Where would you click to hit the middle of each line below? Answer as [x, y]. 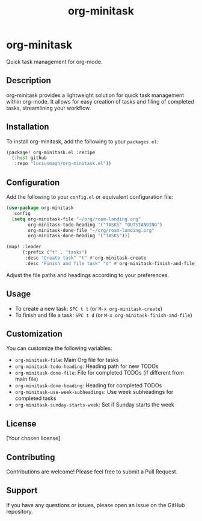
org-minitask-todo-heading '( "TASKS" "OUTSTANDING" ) [95, 225]
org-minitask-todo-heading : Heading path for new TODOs [87, 366]
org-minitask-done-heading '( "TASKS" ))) [79, 236]
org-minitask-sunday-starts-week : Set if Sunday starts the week [94, 405]
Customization [35, 333]
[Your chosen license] [33, 438]
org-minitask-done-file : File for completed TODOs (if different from [99, 373]
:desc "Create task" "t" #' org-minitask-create [86, 258]
